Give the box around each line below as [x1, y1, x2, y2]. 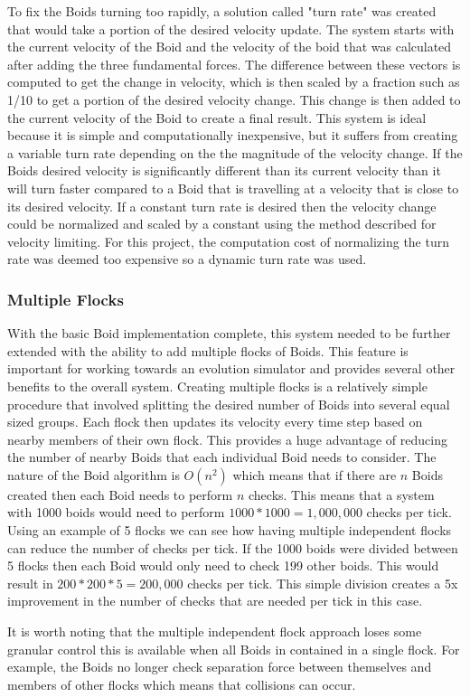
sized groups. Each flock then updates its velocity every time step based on [7, 412, 423, 431]
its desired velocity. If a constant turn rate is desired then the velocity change [7, 196, 437, 215]
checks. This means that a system [248, 485, 435, 504]
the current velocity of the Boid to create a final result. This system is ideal [7, 108, 427, 127]
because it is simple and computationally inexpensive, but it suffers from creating [7, 126, 458, 145]
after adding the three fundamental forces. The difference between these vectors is [7, 54, 461, 73]
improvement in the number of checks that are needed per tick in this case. [7, 591, 423, 610]
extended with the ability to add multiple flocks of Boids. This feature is [7, 341, 409, 360]
